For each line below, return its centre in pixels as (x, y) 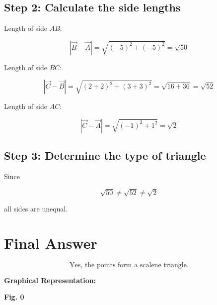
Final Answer (51, 243)
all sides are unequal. (36, 208)
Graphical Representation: (50, 280)
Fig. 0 (14, 297)
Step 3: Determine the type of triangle (105, 155)
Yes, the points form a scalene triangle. (129, 265)
